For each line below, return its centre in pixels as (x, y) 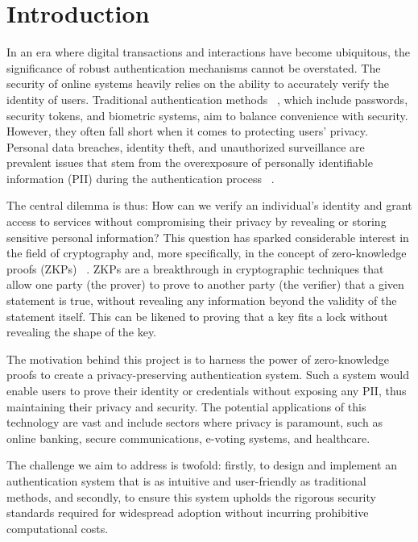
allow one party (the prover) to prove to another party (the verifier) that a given (205, 284)
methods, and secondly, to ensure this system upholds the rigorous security (191, 496)
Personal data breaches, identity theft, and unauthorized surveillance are (186, 146)
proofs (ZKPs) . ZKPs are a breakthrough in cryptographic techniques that (195, 268)
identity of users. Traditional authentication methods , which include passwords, (207, 99)
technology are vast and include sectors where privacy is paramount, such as (195, 422)
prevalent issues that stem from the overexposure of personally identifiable (190, 163)
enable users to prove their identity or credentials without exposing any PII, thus (207, 390)
